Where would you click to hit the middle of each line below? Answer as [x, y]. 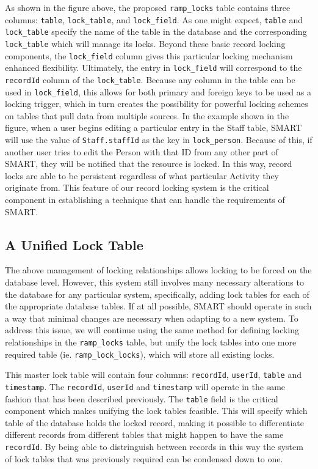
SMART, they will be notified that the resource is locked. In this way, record [149, 164]
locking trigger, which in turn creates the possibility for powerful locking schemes [157, 104]
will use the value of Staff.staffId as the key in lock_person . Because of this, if [159, 140]
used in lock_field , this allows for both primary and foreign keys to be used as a [158, 91]
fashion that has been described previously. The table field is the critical [142, 398]
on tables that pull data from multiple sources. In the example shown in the [147, 115]
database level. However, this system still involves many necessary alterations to [154, 282]
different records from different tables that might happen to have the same [144, 434]
